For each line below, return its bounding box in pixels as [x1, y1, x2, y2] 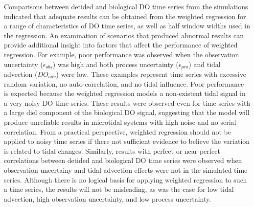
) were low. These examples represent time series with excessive [56, 69, 246, 79]
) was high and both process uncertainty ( [52, 59, 179, 69]
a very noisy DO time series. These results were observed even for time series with [4, 97, 251, 108]
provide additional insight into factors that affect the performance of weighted [4, 40, 238, 50]
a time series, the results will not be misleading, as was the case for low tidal [4, 184, 234, 194]
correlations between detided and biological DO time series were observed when [4, 155, 242, 165]
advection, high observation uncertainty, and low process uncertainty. [4, 193, 211, 204]
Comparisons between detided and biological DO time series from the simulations [4, 1, 248, 11]
